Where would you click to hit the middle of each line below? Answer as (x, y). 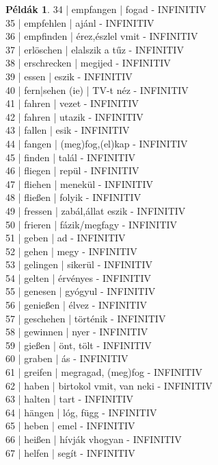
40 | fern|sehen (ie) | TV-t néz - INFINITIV (97, 90)
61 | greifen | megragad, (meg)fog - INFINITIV (104, 372)
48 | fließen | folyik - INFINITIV (73, 197)
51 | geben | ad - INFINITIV (66, 238)
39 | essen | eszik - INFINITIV (69, 76)
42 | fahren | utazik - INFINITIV (74, 116)
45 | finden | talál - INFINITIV (70, 157)
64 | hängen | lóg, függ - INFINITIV (81, 412)
